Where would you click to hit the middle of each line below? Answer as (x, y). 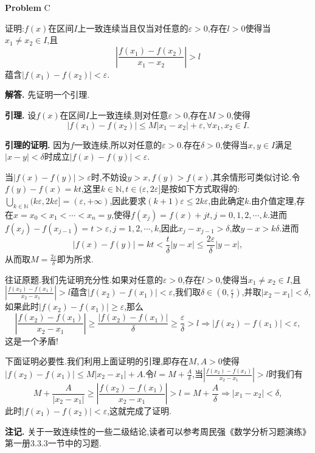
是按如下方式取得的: (200, 189)
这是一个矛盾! (32, 340)
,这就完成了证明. (139, 410)
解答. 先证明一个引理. (47, 94)
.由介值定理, (273, 200)
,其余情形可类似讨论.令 (255, 176)
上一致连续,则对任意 (129, 114)
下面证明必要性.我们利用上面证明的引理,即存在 (97, 361)
